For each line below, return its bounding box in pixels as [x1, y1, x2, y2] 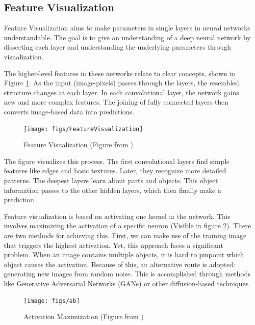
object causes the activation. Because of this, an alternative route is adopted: [4, 259, 235, 269]
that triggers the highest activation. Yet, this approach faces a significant [4, 240, 223, 250]
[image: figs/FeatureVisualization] [24, 125, 143, 133]
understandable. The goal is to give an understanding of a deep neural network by [4, 32, 251, 42]
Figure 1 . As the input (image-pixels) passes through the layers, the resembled [4, 78, 239, 88]
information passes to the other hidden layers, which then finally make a [4, 185, 221, 195]
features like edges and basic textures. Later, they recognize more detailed [4, 165, 226, 176]
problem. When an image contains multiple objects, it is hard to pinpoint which [4, 249, 244, 260]
